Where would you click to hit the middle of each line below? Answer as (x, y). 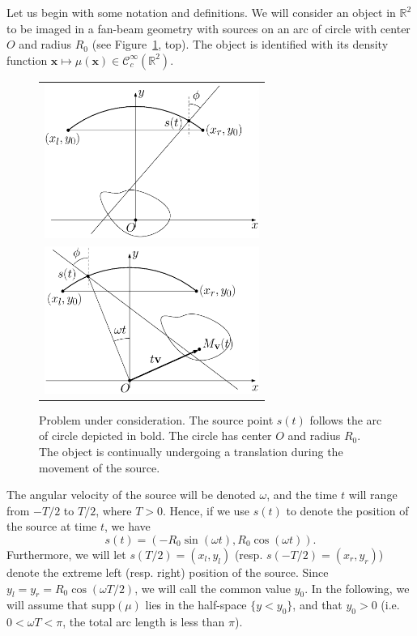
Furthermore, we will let (66, 554)
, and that (317, 605)
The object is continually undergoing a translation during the (191, 451)
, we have (128, 526)
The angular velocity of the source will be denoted (131, 495)
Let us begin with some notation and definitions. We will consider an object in (201, 12)
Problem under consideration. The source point (156, 419)
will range (373, 495)
